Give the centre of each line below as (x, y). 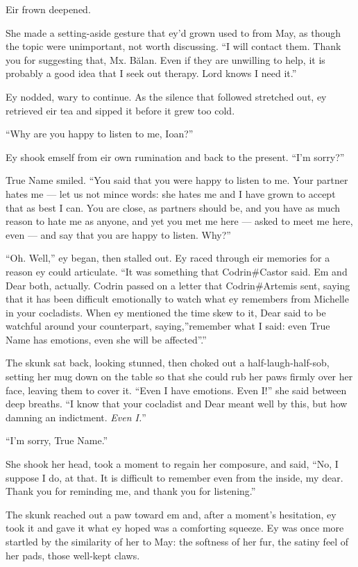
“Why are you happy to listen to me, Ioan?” (100, 134)
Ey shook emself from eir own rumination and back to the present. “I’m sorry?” (175, 156)
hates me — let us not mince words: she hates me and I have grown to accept (171, 193)
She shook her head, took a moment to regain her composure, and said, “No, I (172, 464)
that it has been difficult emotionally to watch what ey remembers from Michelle (177, 299)
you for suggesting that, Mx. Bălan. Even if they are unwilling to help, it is (165, 59)
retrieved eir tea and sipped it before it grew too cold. (120, 110)
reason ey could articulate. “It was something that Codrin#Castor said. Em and (177, 271)
